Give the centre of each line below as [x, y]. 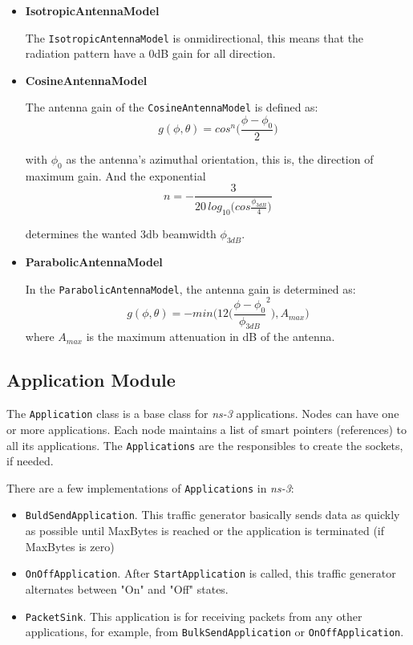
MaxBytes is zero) [70, 546]
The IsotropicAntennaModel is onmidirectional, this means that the [194, 37]
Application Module [91, 380]
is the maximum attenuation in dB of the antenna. [211, 337]
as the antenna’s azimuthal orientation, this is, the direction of [220, 158]
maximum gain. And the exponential [115, 175]
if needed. [30, 461]
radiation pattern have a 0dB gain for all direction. [150, 53]
